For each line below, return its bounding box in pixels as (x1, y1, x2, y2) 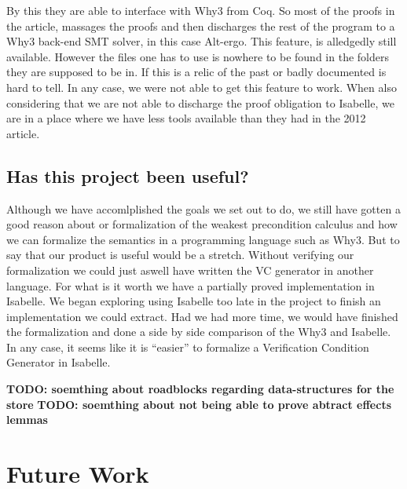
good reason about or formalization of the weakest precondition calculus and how (6, 216, 398, 232)
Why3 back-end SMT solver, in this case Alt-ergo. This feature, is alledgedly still (6, 33, 397, 49)
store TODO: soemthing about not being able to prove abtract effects (6, 396, 392, 412)
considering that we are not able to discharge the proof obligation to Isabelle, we (6, 94, 394, 111)
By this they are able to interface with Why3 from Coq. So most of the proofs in (6, 2, 395, 18)
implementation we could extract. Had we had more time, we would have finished (6, 308, 398, 324)
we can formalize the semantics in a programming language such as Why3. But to (6, 231, 400, 247)
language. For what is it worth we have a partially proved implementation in (6, 277, 375, 294)
